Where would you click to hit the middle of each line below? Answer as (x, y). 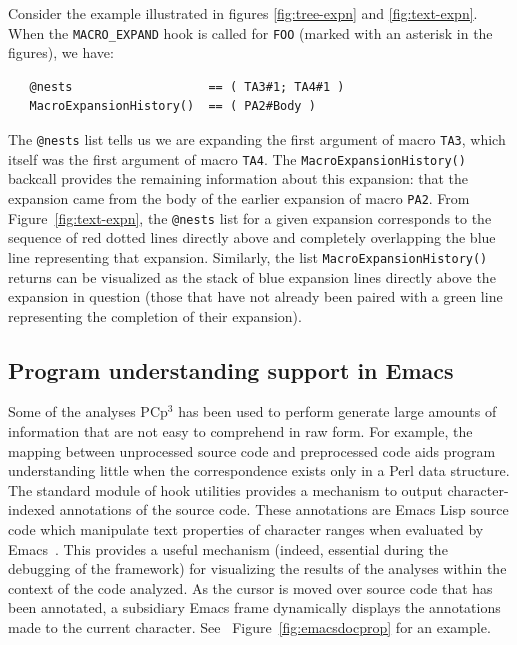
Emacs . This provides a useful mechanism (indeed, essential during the (228, 548)
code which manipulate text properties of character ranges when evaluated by (246, 529)
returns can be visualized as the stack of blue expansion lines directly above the (252, 276)
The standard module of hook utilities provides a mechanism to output (225, 489)
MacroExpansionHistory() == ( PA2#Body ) (172, 106)
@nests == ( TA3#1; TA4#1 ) (187, 86)
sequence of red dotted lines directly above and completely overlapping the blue (252, 237)
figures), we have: (61, 52)
